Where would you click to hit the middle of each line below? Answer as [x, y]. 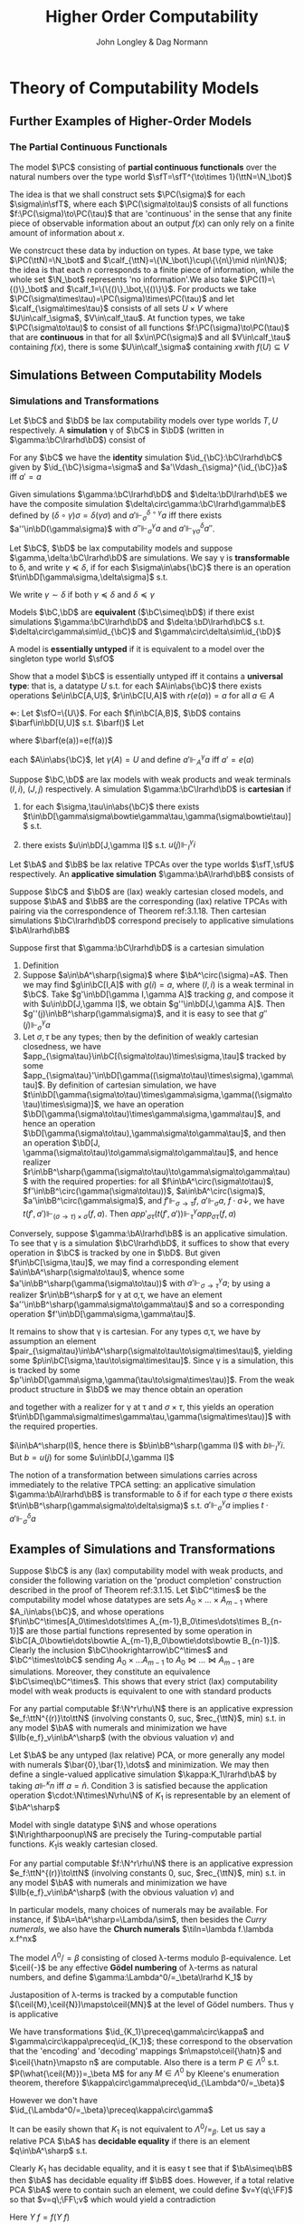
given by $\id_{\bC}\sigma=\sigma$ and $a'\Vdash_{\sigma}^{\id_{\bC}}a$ [148, 467]
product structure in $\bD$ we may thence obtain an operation [126, 1390]
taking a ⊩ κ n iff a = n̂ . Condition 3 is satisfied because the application [139, 1785]
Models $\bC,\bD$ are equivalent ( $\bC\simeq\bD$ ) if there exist [132, 612]
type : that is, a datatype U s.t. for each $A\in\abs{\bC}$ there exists [136, 686]
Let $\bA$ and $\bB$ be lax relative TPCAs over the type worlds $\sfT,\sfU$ [152, 864]
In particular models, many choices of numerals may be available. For [139, 1910]
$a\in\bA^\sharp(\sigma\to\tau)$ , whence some [97, 1272]
